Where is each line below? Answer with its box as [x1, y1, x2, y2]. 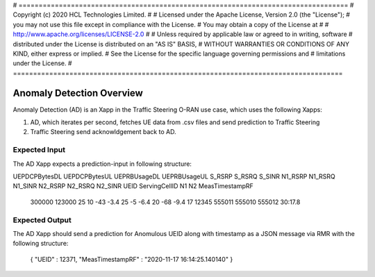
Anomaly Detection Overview [12, 87, 143, 99]
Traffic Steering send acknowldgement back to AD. [30, 128, 176, 136]
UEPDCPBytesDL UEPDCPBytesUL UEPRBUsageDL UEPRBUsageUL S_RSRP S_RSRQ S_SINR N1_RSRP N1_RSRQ [12, 172, 336, 181]
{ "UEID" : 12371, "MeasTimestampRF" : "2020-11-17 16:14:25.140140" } [30, 255, 233, 263]
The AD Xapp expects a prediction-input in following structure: [12, 160, 192, 168]
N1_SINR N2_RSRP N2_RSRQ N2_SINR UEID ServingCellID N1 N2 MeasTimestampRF [12, 182, 253, 190]
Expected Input [12, 145, 66, 155]
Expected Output [12, 215, 72, 225]
